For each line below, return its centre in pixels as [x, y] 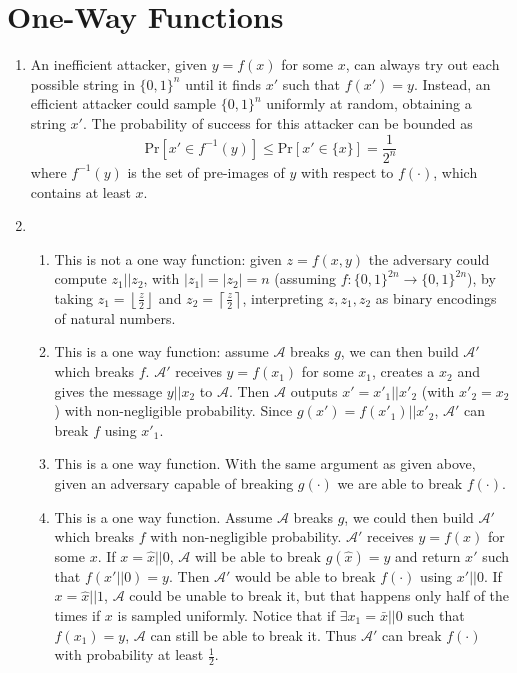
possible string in [82, 83]
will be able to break [257, 555]
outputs [314, 390]
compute [80, 278]
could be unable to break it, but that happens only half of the [319, 595]
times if [77, 615]
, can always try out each [422, 64]
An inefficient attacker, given [118, 64]
